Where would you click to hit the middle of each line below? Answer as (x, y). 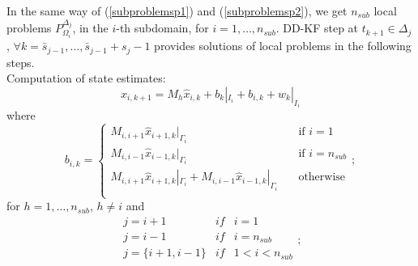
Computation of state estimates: (86, 78)
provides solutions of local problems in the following (283, 46)
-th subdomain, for (162, 28)
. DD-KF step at (317, 28)
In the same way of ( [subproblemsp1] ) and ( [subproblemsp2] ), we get (177, 11)
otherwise (322, 177)
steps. (21, 62)
